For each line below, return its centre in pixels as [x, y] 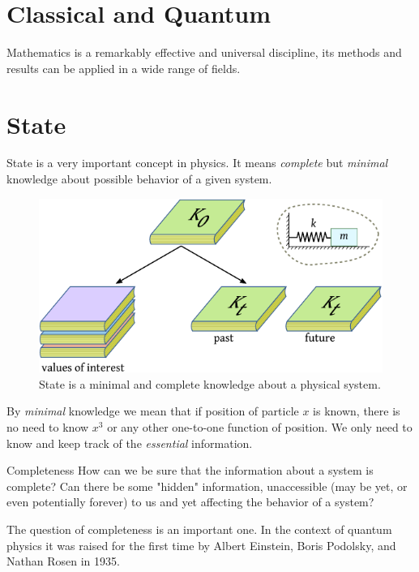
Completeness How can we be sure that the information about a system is [190, 470]
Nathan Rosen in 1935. [63, 561]
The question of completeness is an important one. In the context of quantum [199, 529]
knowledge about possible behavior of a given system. [139, 179]
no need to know [48, 427]
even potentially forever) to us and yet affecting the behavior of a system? [190, 502]
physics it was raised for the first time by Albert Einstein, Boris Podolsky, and [201, 545]
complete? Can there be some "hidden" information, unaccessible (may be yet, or [207, 486]
